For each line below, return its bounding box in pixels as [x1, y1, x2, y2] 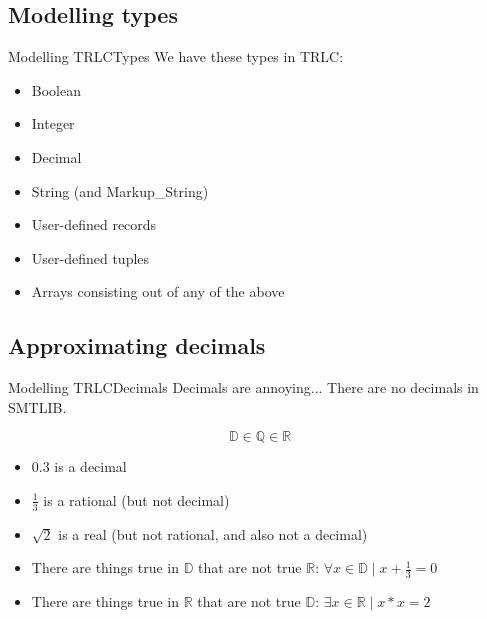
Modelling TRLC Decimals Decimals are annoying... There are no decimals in [8, 377, 479, 398]
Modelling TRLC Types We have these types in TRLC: [8, 46, 344, 67]
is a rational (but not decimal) [43, 489, 230, 510]
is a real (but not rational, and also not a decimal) [58, 523, 368, 544]
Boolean [31, 79, 81, 100]
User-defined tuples [31, 247, 150, 268]
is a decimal [54, 456, 127, 477]
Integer [31, 113, 75, 134]
